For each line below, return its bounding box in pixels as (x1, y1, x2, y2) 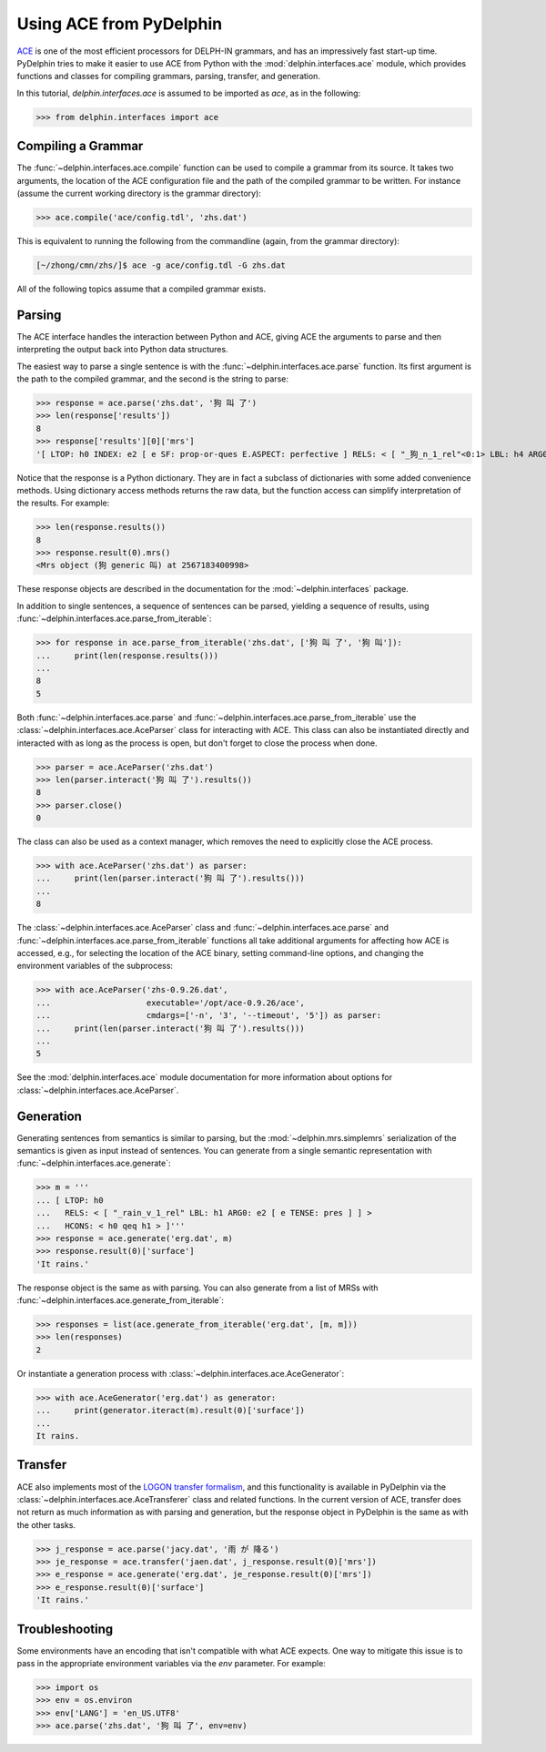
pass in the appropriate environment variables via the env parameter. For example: (16, 1658, 327, 1669)
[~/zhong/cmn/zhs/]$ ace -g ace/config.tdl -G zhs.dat (35, 260, 286, 270)
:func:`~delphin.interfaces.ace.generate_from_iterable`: (16, 1295, 225, 1306)
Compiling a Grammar (16, 138, 144, 154)
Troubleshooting (16, 1621, 114, 1636)
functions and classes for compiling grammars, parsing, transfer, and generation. (16, 71, 320, 82)
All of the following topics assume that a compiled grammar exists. (16, 283, 267, 294)
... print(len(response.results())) (35, 650, 218, 660)
